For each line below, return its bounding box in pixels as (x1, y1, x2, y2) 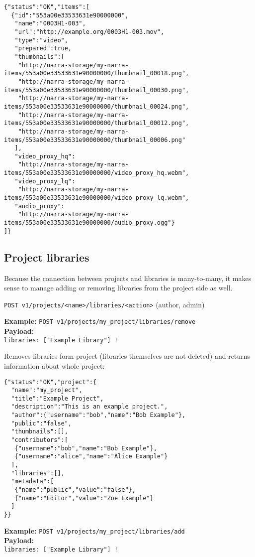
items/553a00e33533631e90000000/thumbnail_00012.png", (4, 120, 189, 127)
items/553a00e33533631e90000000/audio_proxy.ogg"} (4, 219, 175, 227)
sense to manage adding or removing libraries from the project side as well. (4, 282, 233, 293)
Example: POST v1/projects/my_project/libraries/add (4, 525, 185, 536)
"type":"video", (14, 36, 68, 44)
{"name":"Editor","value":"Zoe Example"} (14, 494, 154, 502)
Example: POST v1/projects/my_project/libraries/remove (4, 316, 196, 326)
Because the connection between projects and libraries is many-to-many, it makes (4, 273, 252, 283)
